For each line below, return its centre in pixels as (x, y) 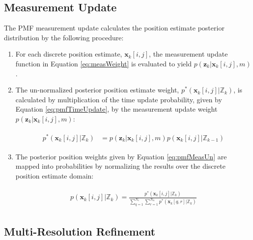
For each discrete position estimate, (69, 54)
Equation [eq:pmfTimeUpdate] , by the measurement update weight (116, 109)
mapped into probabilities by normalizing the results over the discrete (120, 166)
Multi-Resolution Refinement (80, 231)
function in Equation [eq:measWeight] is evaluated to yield (103, 63)
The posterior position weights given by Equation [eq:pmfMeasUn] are (121, 156)
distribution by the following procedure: (64, 37)
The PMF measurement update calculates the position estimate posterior (114, 28)
